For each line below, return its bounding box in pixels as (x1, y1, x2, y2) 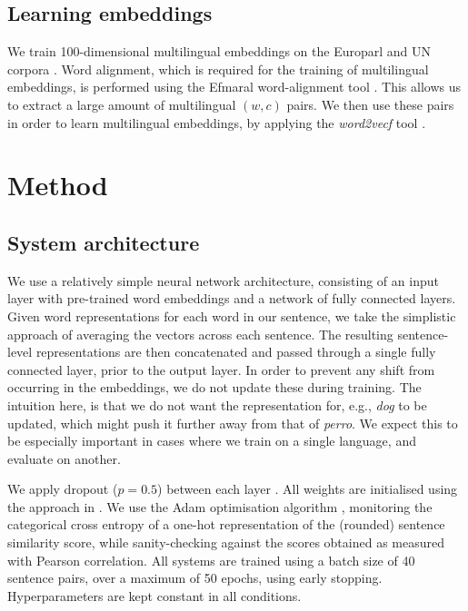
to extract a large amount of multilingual (7, 94, 236, 113)
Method (7, 166, 108, 203)
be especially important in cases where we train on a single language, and (7, 431, 416, 450)
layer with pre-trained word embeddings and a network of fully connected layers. (7, 289, 456, 308)
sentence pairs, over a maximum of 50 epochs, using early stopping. (7, 568, 383, 587)
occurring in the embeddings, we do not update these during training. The (7, 378, 422, 397)
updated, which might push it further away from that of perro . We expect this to (7, 413, 458, 432)
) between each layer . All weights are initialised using (157, 479, 458, 498)
